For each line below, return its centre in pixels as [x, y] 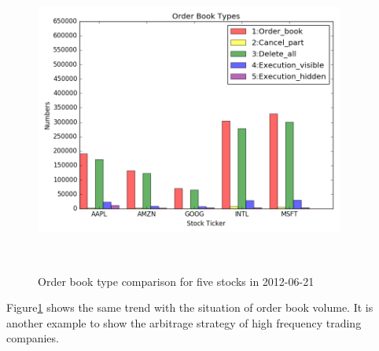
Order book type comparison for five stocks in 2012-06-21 [176, 281]
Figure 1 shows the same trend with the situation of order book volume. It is [190, 307]
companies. [33, 338]
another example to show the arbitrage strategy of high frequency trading [184, 322]
